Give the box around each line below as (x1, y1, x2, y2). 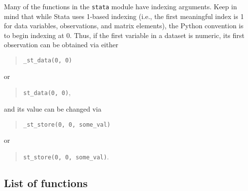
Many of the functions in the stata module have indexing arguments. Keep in (4, 1, 237, 11)
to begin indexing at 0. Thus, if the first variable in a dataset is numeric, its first (4, 30, 245, 40)
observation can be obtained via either (4, 39, 118, 50)
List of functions (4, 175, 88, 190)
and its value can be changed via (4, 103, 101, 114)
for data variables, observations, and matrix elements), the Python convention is (4, 20, 244, 31)
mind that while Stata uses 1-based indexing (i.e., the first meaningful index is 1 (4, 11, 244, 21)
